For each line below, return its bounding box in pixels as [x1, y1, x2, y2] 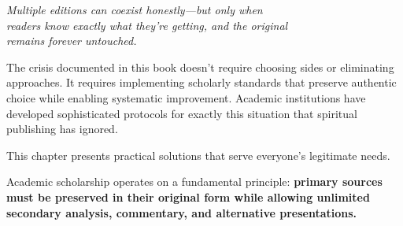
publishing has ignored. [6, 120, 118, 137]
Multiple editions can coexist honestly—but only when [6, 2, 263, 17]
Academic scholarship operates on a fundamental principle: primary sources [6, 173, 383, 190]
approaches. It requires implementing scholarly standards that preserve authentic [6, 74, 397, 91]
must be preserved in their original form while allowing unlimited [6, 188, 370, 205]
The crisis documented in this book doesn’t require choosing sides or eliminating [6, 58, 394, 75]
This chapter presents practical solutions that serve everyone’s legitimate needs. [6, 146, 390, 163]
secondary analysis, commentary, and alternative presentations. [6, 204, 357, 220]
